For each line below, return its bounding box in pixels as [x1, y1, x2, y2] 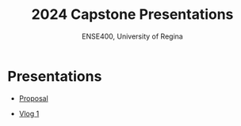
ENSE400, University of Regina [82, 31, 183, 41]
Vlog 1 [18, 109, 40, 118]
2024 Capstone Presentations [31, 6, 234, 24]
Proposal [18, 93, 48, 103]
